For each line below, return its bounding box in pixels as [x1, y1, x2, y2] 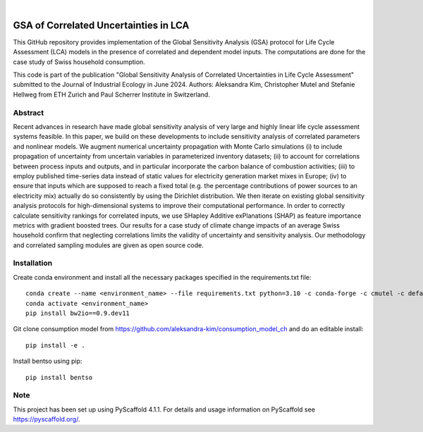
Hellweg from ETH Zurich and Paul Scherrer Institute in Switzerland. [13, 90, 211, 99]
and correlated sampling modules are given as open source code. [13, 240, 204, 249]
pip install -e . [25, 341, 85, 349]
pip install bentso [25, 374, 93, 381]
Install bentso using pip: [13, 357, 82, 366]
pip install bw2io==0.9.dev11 [25, 309, 130, 317]
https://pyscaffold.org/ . [13, 415, 80, 424]
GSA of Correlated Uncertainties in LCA [13, 19, 190, 31]
